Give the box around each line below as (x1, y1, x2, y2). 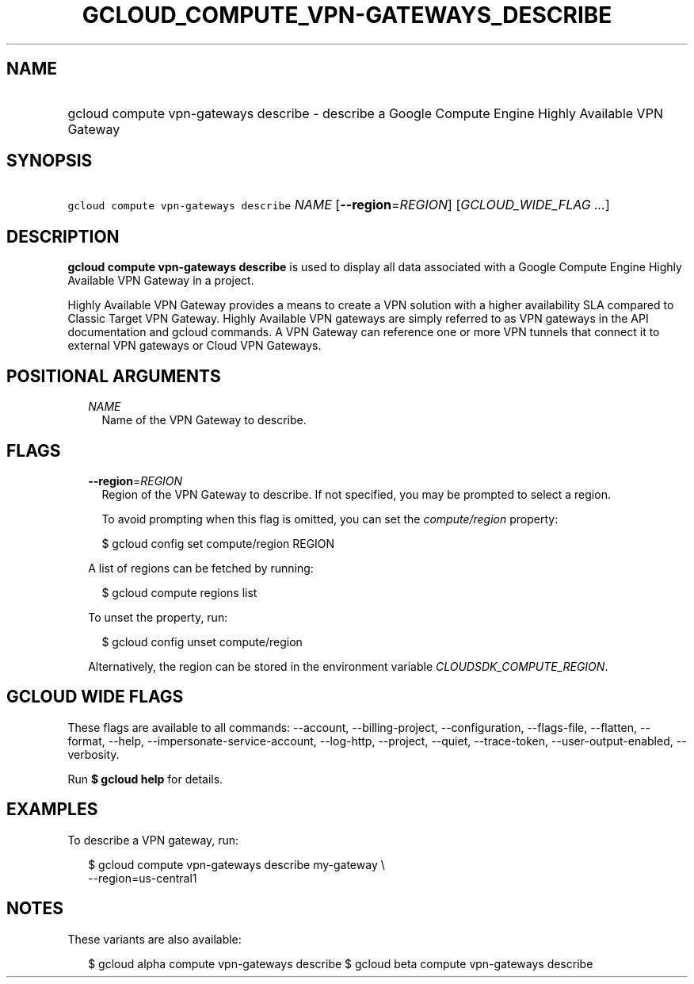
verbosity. (67, 747, 120, 761)
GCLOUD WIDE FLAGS (6, 687, 184, 707)
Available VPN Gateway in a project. (67, 274, 254, 288)
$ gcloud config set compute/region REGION (101, 536, 335, 550)
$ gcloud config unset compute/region (101, 634, 303, 649)
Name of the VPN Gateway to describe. (101, 413, 307, 427)
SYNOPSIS (6, 151, 93, 171)
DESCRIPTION (6, 226, 120, 247)
